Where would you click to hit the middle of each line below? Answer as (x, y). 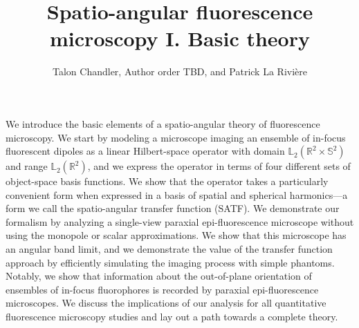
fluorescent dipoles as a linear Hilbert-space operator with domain (145, 151)
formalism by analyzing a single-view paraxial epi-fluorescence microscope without (180, 221)
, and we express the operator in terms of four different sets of (219, 166)
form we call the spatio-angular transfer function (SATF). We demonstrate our (173, 208)
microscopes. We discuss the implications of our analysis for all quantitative (166, 303)
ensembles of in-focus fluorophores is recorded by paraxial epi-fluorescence (162, 289)
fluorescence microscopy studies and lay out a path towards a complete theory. (172, 317)
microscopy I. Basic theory (180, 38)
